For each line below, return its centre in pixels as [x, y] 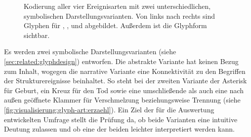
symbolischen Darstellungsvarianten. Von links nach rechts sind [120, 16]
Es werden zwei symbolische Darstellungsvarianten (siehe [90, 51]
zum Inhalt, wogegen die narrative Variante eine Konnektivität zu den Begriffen [125, 71]
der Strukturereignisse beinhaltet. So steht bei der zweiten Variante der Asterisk [125, 81]
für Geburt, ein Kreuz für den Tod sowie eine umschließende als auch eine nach [124, 90]
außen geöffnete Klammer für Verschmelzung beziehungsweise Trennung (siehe [122, 100]
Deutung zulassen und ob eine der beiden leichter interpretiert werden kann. [119, 129]
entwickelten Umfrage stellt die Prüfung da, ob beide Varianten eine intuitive [121, 119]
